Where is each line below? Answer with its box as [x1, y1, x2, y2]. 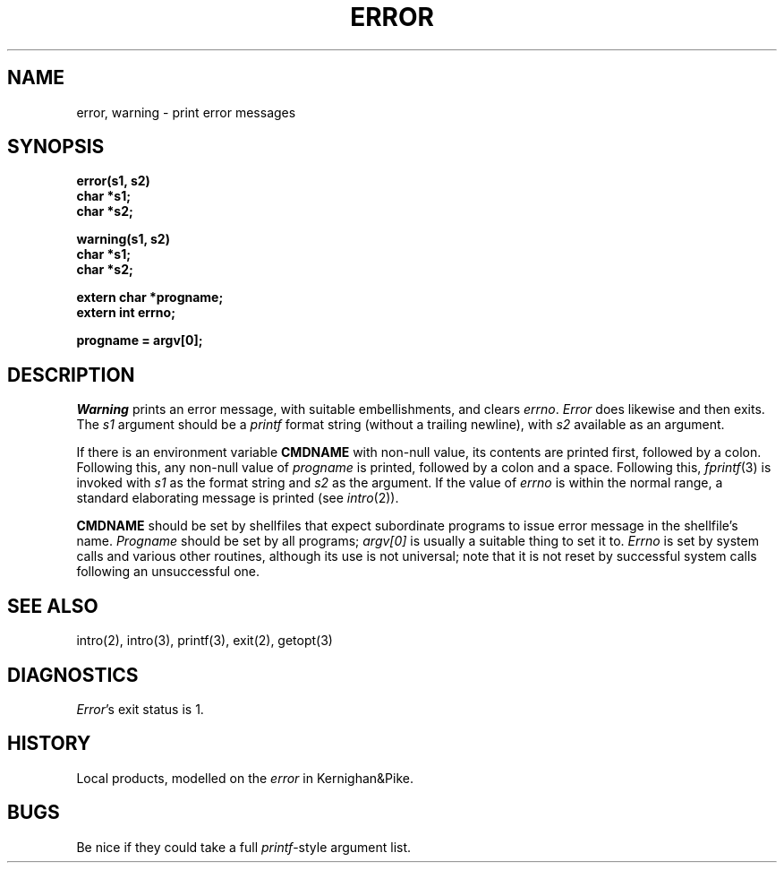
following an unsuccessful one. [76, 564, 260, 580]
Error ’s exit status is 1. [76, 701, 204, 717]
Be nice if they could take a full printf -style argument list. [76, 839, 412, 855]
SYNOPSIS [7, 135, 105, 159]
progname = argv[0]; [76, 332, 203, 349]
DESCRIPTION [7, 363, 135, 386]
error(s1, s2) [76, 173, 150, 189]
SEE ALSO [7, 594, 98, 617]
